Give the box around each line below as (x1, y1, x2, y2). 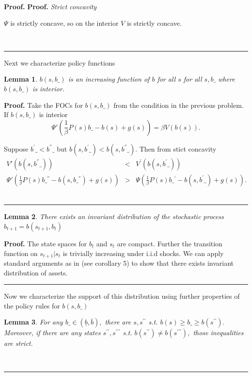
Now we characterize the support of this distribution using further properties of (4, 291, 240, 301)
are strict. (4, 338, 33, 348)
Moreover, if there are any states (4, 327, 101, 338)
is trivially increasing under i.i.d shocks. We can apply (63, 248, 224, 258)
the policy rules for (4, 300, 60, 310)
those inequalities (193, 327, 244, 338)
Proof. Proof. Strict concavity (4, 1, 97, 11)
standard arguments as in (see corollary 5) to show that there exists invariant (4, 258, 234, 268)
